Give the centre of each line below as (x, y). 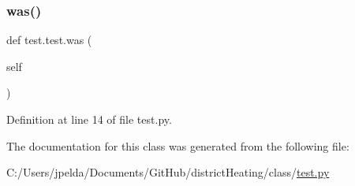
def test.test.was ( (49, 40)
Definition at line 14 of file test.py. (89, 119)
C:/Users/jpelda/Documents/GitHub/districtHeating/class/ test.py (168, 172)
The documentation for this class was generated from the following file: (178, 145)
